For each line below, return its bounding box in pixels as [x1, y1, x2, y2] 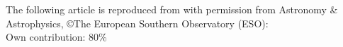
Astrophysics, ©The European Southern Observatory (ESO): [6, 15, 269, 30]
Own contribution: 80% [6, 29, 107, 44]
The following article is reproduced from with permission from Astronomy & [6, 2, 338, 16]
